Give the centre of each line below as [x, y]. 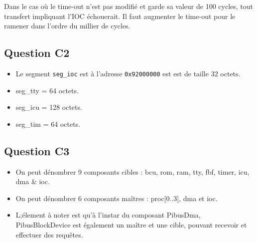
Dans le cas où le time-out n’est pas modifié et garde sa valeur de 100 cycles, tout [128, 6]
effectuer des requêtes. [49, 234]
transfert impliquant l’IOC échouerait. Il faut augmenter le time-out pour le [120, 16]
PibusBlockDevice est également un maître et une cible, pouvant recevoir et [131, 225]
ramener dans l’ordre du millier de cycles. [67, 26]
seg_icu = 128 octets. [49, 107]
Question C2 [37, 53]
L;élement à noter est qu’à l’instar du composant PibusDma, [108, 215]
